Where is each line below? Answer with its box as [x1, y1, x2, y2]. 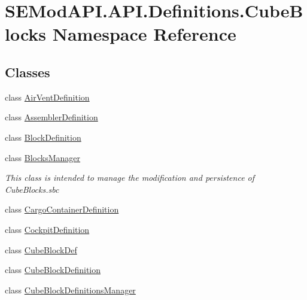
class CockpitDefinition [5, 223, 90, 235]
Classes [5, 62, 50, 81]
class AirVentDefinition [5, 90, 90, 103]
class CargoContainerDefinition [5, 203, 119, 216]
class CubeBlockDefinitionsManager [5, 283, 136, 296]
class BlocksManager [5, 151, 81, 163]
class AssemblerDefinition [5, 111, 98, 123]
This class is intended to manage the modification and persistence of [5, 171, 255, 184]
